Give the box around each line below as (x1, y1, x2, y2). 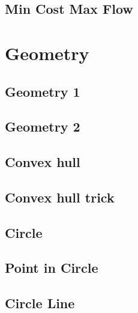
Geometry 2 (5, 117, 80, 136)
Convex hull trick (5, 187, 115, 206)
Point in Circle (5, 258, 98, 277)
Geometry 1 (5, 82, 80, 100)
